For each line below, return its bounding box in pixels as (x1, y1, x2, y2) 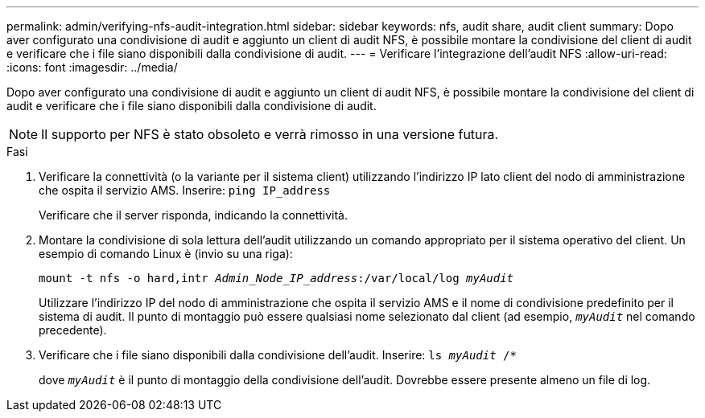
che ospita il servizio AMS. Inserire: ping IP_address (39, 183, 331, 197)
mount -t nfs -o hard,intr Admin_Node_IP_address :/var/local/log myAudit (39, 272, 514, 285)
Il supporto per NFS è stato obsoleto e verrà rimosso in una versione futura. (41, 126, 499, 142)
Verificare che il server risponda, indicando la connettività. (39, 208, 348, 222)
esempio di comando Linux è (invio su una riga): (39, 247, 293, 260)
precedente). (39, 323, 107, 337)
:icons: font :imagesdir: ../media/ (6, 60, 178, 74)
